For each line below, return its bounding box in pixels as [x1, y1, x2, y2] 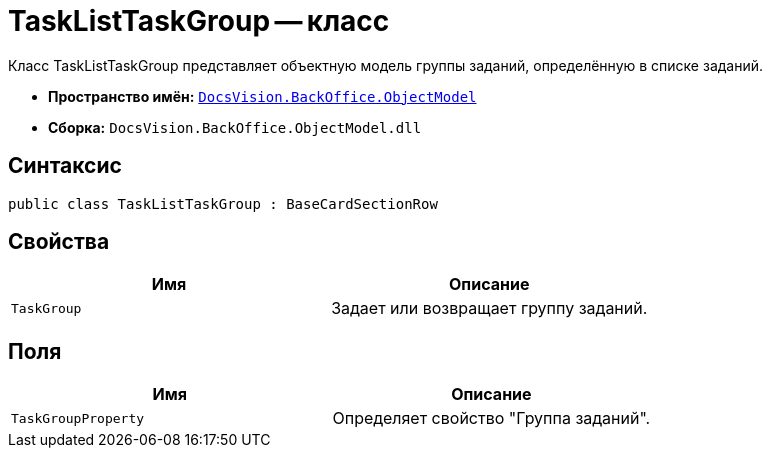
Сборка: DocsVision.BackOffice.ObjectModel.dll [48, 118, 422, 136]
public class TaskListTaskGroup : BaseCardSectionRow [8, 195, 438, 212]
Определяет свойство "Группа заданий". [332, 408, 651, 429]
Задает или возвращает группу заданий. [331, 298, 648, 319]
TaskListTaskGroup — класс [8, 4, 390, 38]
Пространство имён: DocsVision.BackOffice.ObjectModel [48, 87, 477, 105]
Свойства [8, 229, 110, 255]
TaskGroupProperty [11, 410, 145, 426]
